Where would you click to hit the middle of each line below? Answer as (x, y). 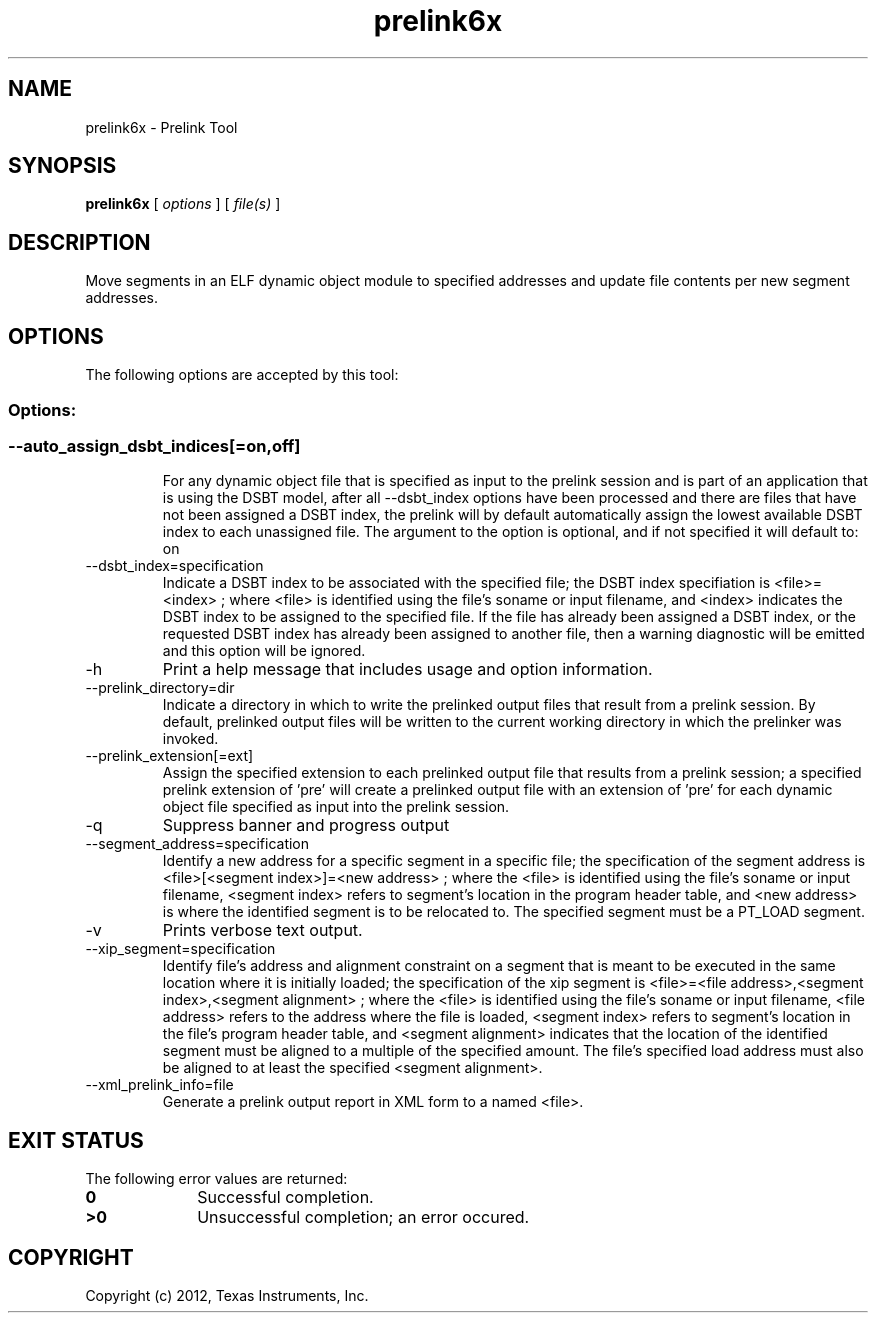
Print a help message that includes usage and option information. (407, 669)
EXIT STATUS (76, 1140)
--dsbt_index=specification (174, 566)
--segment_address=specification (197, 844)
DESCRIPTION (79, 242)
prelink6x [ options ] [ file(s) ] (183, 204)
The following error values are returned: (216, 1179)
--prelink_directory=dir (160, 688)
